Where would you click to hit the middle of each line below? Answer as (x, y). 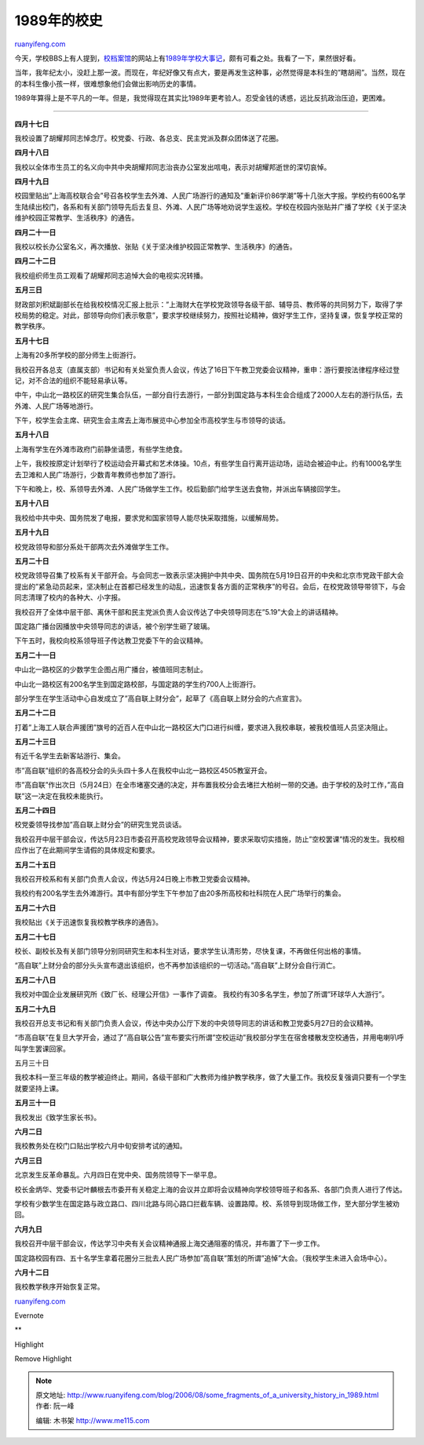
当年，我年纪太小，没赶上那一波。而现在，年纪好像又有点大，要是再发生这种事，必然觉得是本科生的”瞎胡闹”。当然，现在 (210, 73)
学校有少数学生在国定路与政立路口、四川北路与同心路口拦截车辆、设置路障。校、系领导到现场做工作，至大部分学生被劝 (207, 1203)
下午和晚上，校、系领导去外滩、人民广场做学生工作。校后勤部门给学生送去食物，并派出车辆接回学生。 (179, 489)
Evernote (29, 1315)
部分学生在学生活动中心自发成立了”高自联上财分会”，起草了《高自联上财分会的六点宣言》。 (160, 698)
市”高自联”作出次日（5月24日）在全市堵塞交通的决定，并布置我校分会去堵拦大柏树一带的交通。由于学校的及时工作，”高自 (209, 785)
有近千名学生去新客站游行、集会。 (69, 756)
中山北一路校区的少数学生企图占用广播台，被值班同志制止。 (111, 670)
